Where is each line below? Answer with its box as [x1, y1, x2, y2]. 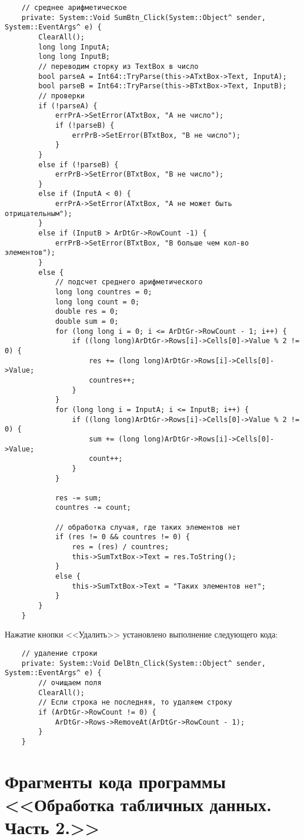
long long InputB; [38, 52, 110, 61]
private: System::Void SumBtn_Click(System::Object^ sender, [21, 13, 266, 22]
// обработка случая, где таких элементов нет [55, 523, 240, 532]
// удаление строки [21, 649, 98, 658]
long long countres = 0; [55, 288, 152, 297]
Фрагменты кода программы [5, 769, 226, 793]
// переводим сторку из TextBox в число [38, 62, 199, 71]
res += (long [89, 356, 140, 365]
